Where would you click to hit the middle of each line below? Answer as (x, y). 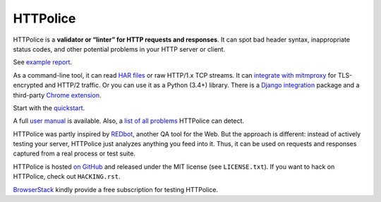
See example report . (43, 62)
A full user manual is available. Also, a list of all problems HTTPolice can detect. (129, 121)
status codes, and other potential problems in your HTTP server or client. (119, 49)
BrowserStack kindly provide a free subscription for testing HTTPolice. (116, 189)
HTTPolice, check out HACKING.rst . (67, 177)
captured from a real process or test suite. (74, 154)
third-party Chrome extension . (57, 95)
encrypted (28, 85)
